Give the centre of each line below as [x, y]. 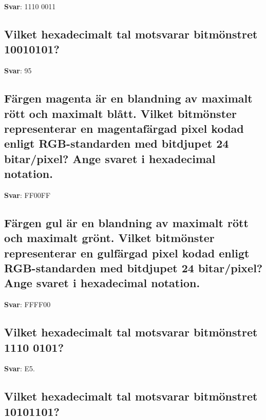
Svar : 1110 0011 [30, 6]
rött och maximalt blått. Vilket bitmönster [121, 113]
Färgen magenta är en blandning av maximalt [128, 98]
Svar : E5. [20, 368]
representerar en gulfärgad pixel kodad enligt [127, 253]
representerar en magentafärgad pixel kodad [124, 128]
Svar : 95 [18, 71]
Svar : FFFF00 [27, 304]
